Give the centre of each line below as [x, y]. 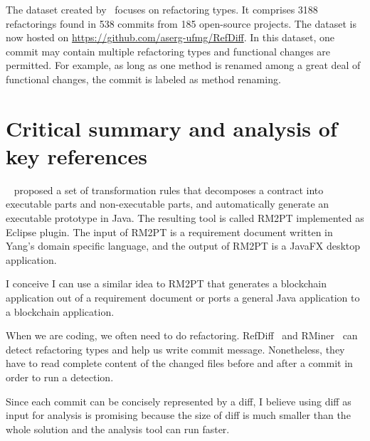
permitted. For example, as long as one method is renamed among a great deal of [183, 65]
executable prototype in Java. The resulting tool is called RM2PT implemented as [185, 218]
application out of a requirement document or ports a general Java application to [183, 298]
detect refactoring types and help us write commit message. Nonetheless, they [175, 349]
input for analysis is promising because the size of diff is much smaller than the [178, 415]
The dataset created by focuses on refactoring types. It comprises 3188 [162, 9]
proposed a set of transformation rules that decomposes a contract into [169, 190]
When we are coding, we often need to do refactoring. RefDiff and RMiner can [182, 335]
